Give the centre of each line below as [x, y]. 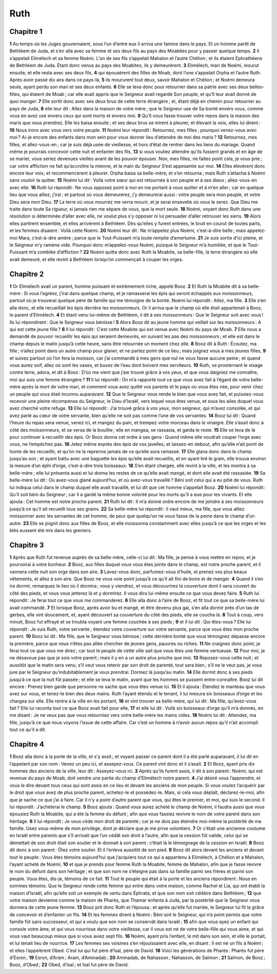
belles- [257, 87]
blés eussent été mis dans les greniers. [51, 530]
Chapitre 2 [27, 274]
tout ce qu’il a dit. [28, 730]
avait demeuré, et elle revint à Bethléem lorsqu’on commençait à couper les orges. [96, 259]
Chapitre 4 [27, 744]
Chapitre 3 [27, 545]
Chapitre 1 [26, 32]
